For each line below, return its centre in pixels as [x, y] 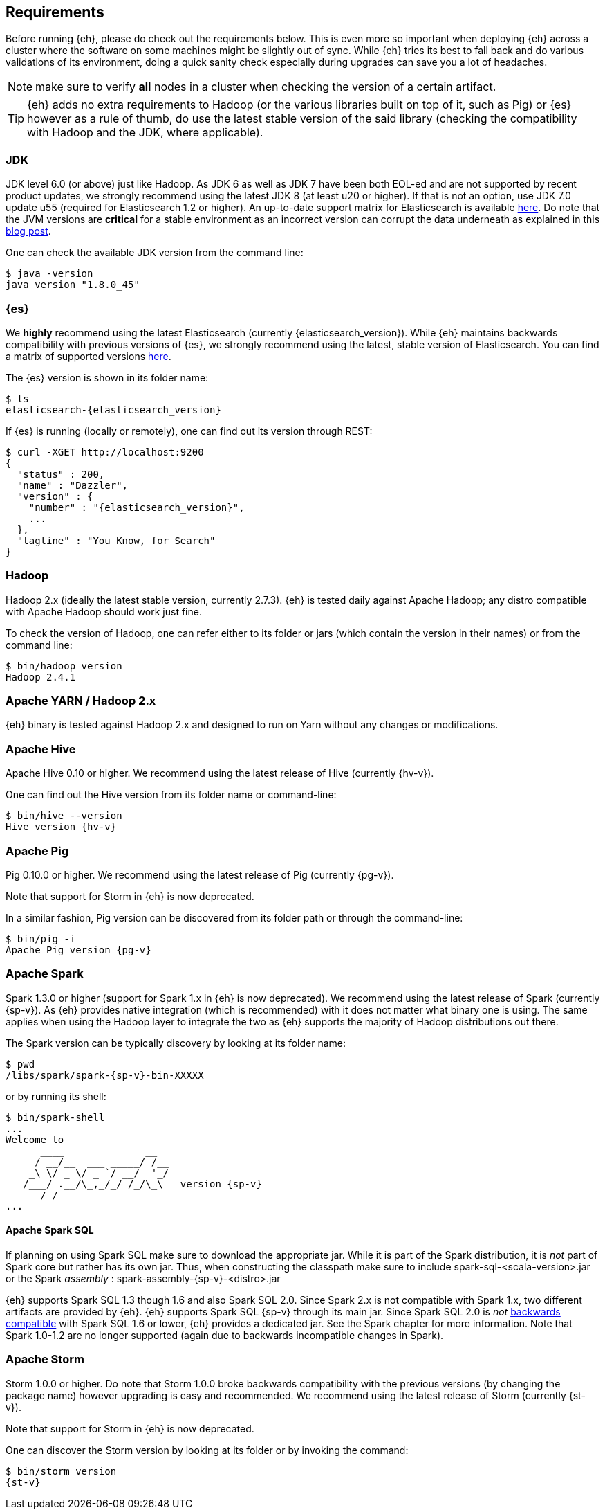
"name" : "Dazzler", [73, 485]
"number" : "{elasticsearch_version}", [137, 507]
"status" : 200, [61, 474]
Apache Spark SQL [50, 1230]
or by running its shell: [56, 1096]
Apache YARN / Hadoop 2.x [81, 701]
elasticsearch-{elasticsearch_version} [113, 410]
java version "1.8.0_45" [73, 285]
